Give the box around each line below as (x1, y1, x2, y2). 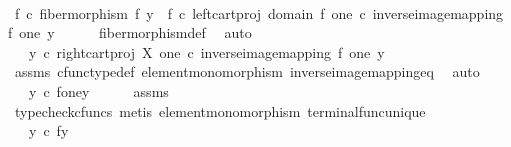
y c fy (28, 120, 69, 141)
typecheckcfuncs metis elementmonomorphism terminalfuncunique (14, 100, 426, 121)
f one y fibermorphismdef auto (8, 22, 252, 43)
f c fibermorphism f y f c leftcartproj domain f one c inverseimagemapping (14, 2, 504, 23)
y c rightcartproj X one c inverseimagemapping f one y (28, 41, 385, 62)
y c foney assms (28, 80, 169, 101)
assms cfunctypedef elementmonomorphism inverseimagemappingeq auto (14, 61, 480, 82)
